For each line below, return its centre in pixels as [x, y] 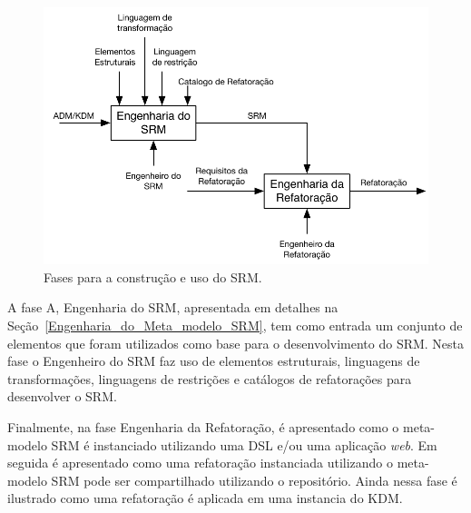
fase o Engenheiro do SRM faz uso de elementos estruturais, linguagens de [214, 361]
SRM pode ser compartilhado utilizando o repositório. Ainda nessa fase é [254, 480]
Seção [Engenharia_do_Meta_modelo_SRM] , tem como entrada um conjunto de [235, 325]
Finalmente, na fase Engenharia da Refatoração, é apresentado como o [203, 426]
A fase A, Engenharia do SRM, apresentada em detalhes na [173, 307]
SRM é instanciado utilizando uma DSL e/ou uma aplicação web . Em [244, 444]
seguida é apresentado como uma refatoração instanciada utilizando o [201, 463]
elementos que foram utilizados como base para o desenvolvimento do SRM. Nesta [236, 343]
